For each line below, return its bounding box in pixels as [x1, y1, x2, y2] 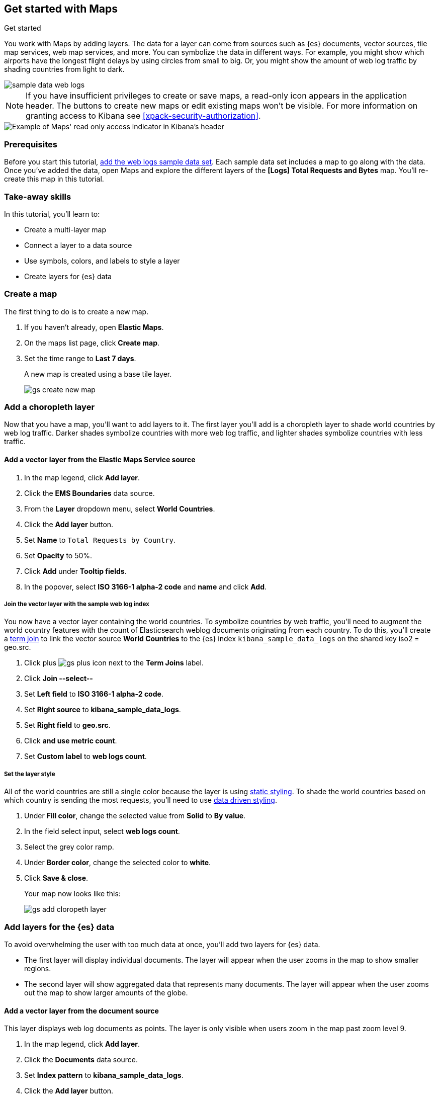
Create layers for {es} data [24, 272, 112, 281]
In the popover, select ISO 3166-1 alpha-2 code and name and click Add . [24, 582, 267, 591]
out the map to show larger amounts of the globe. [24, 988, 188, 997]
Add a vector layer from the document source [4, 1006, 159, 1015]
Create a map [4, 289, 57, 299]
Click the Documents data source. [24, 1055, 138, 1064]
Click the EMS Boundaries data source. [24, 488, 155, 497]
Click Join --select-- [24, 674, 93, 683]
